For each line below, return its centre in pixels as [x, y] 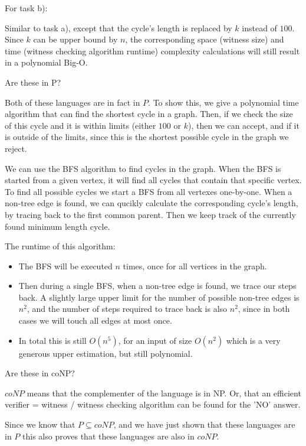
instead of [259, 27]
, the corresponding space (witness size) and [205, 39]
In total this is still [52, 340]
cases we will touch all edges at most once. [95, 320]
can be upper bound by [75, 39]
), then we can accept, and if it [244, 125]
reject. [16, 148]
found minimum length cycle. [57, 226]
